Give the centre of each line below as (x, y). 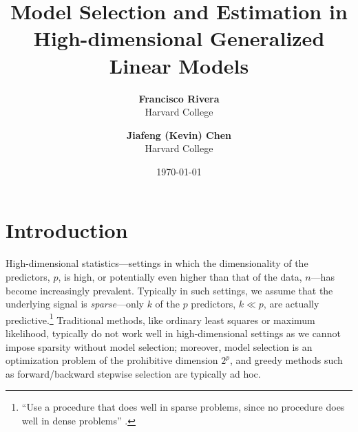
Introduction (67, 230)
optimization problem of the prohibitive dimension (112, 360)
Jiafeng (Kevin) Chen (179, 134)
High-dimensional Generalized (179, 38)
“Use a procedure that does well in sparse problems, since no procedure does (183, 407)
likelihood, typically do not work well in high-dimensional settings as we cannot (173, 333)
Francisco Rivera (179, 98)
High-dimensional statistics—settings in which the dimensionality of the (157, 263)
